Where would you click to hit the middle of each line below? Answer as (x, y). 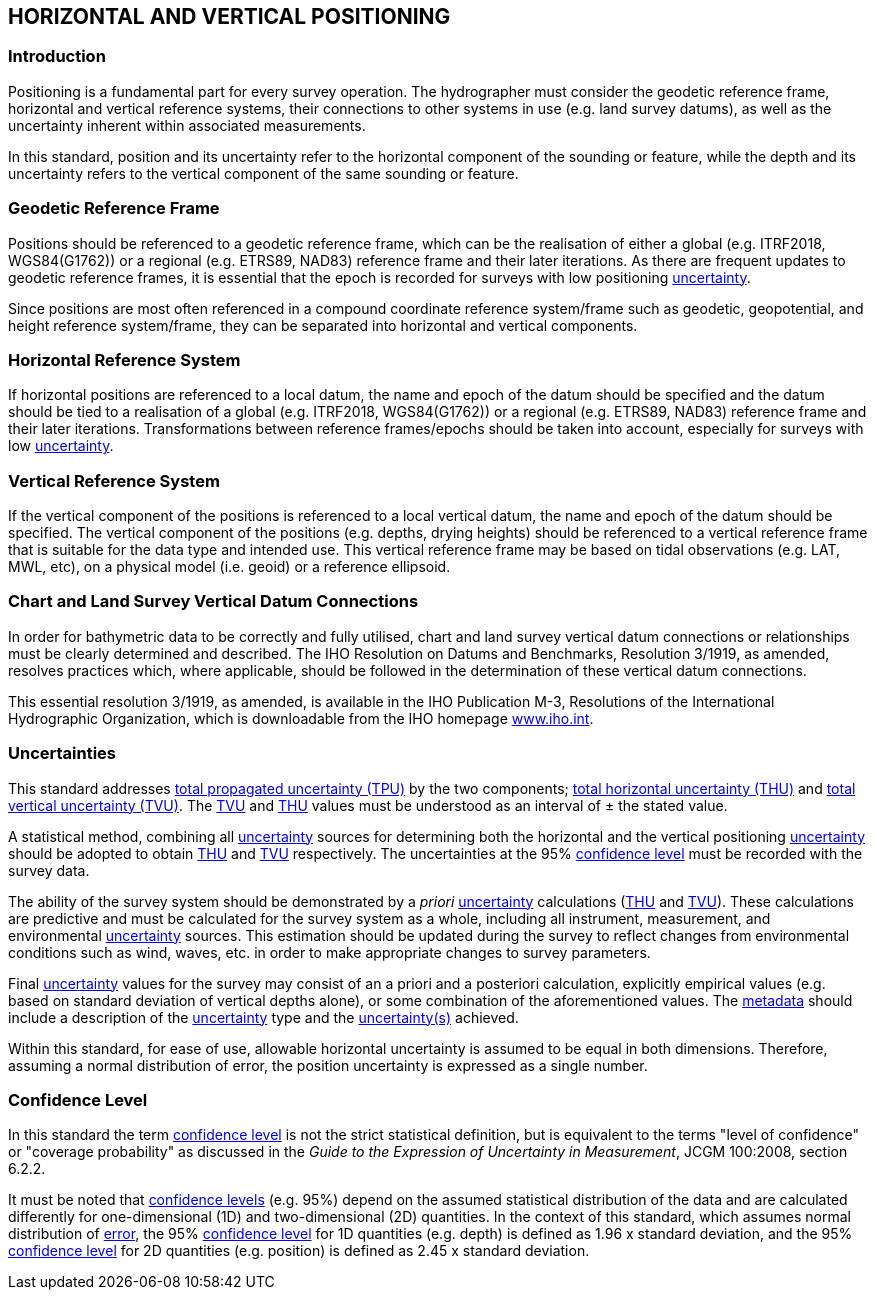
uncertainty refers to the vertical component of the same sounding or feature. (263, 173)
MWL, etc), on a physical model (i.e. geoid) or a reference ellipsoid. (229, 567)
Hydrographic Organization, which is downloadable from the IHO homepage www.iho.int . (301, 718)
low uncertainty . (61, 446)
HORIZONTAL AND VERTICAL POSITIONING (229, 16)
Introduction (57, 56)
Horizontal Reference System (124, 359)
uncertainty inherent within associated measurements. (187, 125)
